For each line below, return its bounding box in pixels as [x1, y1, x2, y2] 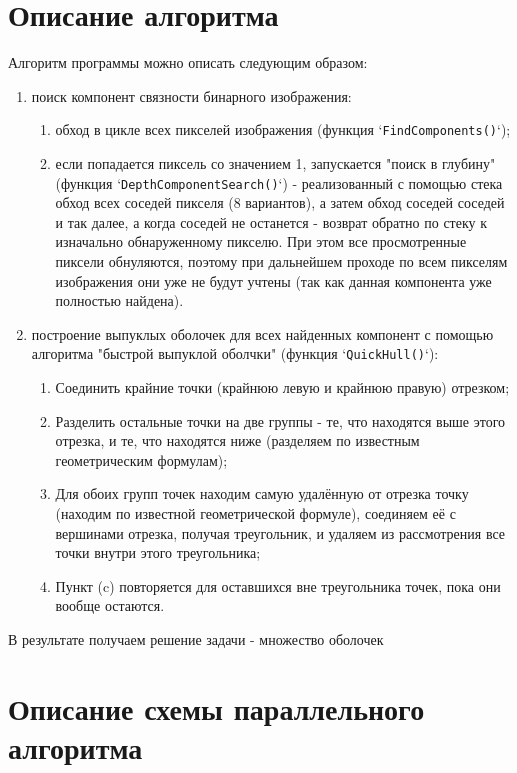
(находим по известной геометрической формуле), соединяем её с [55, 503, 456, 523]
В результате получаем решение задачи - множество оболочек [8, 628, 384, 649]
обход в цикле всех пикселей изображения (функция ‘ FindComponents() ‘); [55, 119, 511, 140]
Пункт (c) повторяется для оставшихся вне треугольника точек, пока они [55, 575, 501, 596]
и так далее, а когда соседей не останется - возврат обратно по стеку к [55, 211, 487, 232]
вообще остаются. [55, 595, 165, 616]
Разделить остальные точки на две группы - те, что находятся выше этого [55, 410, 506, 431]
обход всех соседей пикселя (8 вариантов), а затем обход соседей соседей [55, 192, 505, 213]
